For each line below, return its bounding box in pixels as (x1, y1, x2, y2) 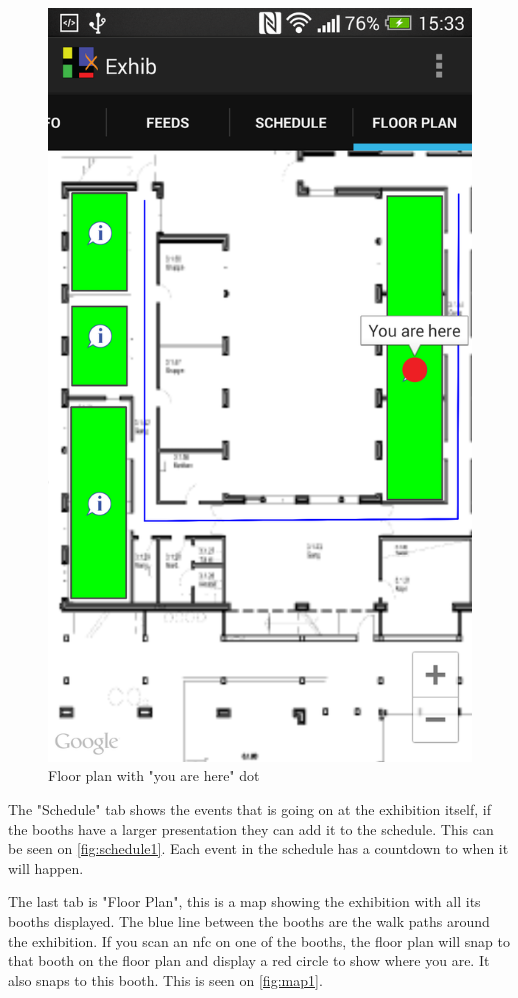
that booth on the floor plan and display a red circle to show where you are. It (8, 950, 490, 971)
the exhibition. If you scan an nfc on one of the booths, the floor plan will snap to (8, 930, 511, 951)
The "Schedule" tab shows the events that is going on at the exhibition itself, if (8, 798, 491, 819)
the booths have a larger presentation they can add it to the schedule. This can (8, 818, 494, 839)
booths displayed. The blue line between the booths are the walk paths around (8, 910, 490, 931)
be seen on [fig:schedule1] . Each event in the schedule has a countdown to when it (8, 838, 509, 859)
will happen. (8, 857, 84, 878)
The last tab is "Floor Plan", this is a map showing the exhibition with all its (8, 891, 481, 912)
